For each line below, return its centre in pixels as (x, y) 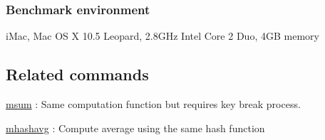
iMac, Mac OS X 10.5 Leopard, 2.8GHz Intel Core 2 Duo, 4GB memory (162, 36)
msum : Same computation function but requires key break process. (153, 104)
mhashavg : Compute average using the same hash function (135, 128)
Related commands (77, 74)
